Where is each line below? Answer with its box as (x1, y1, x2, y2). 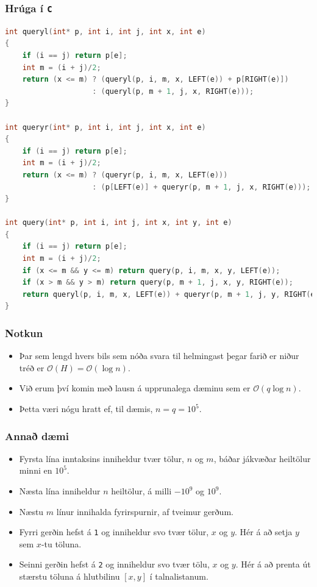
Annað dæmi (5, 428, 69, 443)
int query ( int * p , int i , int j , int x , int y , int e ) (5, 218, 232, 227)
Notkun (5, 325, 43, 340)
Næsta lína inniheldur (19, 485, 101, 497)
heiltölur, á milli (111, 485, 172, 497)
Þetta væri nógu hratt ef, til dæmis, (19, 402, 153, 415)
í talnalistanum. (149, 570, 208, 583)
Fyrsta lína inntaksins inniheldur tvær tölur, (19, 452, 184, 464)
